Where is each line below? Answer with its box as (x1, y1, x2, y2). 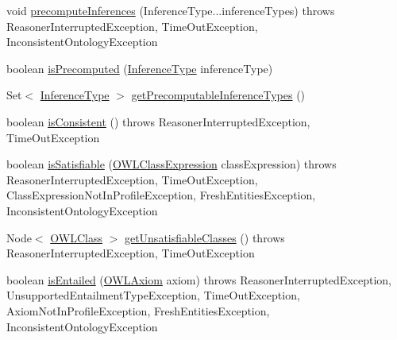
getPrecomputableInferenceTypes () (131, 87, 306, 103)
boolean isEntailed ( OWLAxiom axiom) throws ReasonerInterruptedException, (6, 271, 392, 288)
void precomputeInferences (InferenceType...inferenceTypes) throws (6, 2, 335, 18)
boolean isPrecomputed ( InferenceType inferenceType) (6, 60, 273, 76)
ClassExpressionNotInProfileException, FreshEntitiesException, (6, 187, 316, 203)
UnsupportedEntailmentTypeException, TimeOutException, (6, 287, 300, 303)
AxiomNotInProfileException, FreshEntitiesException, (6, 302, 270, 319)
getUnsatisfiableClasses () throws (124, 229, 285, 245)
